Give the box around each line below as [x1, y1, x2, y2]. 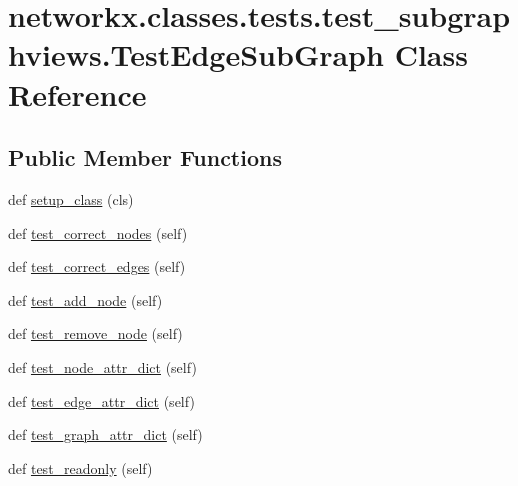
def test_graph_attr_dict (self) [8, 424, 203, 445]
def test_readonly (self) [8, 457, 153, 478]
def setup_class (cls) [8, 188, 134, 209]
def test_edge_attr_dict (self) [8, 390, 195, 411]
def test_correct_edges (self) [8, 256, 186, 277]
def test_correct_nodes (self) [8, 222, 188, 243]
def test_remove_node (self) [8, 323, 183, 344]
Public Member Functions [8, 142, 282, 173]
